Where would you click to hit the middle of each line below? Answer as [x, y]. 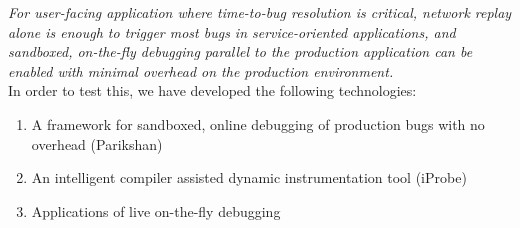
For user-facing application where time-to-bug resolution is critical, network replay [260, 12]
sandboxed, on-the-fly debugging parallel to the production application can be [240, 51]
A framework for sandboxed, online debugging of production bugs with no [258, 123]
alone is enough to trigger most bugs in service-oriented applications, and [232, 31]
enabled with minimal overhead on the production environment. [201, 70]
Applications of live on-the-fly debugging [156, 210]
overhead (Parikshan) [97, 143]
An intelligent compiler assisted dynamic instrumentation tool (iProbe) [249, 177]
